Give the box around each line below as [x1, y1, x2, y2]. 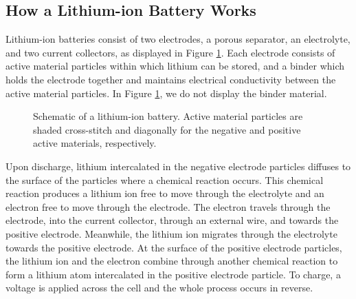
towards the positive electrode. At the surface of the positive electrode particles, [5, 240, 342, 254]
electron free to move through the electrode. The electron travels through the [5, 199, 331, 214]
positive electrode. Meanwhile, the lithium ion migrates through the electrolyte [5, 226, 337, 240]
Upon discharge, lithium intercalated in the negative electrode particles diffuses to [5, 158, 351, 173]
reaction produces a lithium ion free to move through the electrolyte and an [5, 186, 324, 200]
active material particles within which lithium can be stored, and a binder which [5, 59, 345, 73]
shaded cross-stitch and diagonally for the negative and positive [33, 122, 301, 136]
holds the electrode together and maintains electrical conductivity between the [5, 72, 336, 86]
